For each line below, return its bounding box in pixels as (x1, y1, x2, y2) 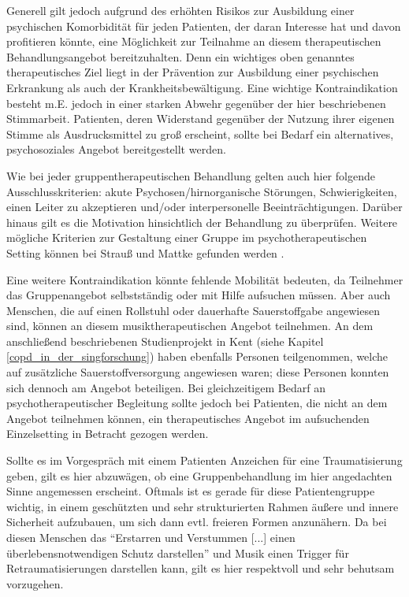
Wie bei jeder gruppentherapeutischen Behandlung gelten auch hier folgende (6, 167, 375, 184)
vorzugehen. (6, 575, 64, 591)
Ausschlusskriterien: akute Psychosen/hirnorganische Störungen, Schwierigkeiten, (6, 183, 397, 199)
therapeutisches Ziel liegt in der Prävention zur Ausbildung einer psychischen (6, 64, 379, 80)
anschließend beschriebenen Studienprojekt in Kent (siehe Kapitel (6, 332, 324, 349)
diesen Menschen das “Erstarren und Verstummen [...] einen (6, 529, 296, 545)
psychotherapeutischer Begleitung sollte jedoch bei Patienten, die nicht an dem (6, 395, 388, 411)
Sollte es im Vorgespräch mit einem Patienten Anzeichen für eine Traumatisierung (6, 452, 403, 469)
